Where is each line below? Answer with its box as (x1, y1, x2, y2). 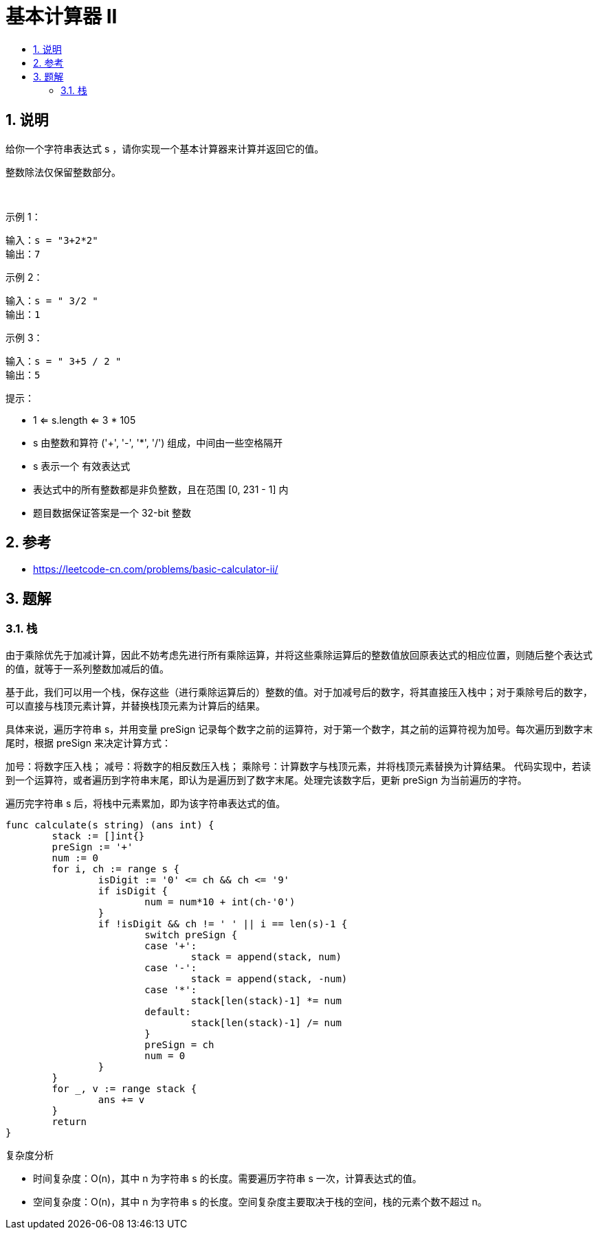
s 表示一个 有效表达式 (33, 460, 131, 472)
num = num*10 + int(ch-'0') (144, 896, 296, 907)
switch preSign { (144, 929, 238, 940)
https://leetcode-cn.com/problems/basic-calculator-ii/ (33, 563, 278, 576)
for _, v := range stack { (52, 1083, 197, 1094)
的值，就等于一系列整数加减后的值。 (5, 662, 169, 675)
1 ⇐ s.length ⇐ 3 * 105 (33, 413, 136, 426)
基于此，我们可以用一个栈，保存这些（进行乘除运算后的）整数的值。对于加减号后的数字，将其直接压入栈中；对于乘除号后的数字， (5, 686, 593, 698)
